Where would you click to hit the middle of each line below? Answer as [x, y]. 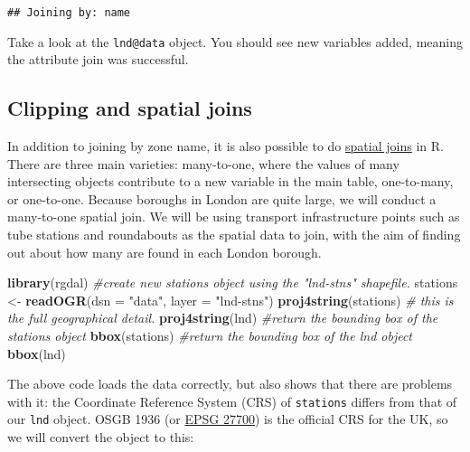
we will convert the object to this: [101, 437]
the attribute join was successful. [98, 59]
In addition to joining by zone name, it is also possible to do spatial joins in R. [226, 146]
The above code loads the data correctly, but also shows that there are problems [230, 384]
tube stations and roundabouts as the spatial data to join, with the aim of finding [234, 235]
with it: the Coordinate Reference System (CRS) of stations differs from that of [232, 401]
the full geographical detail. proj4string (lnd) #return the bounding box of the [223, 318]
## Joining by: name [69, 13]
